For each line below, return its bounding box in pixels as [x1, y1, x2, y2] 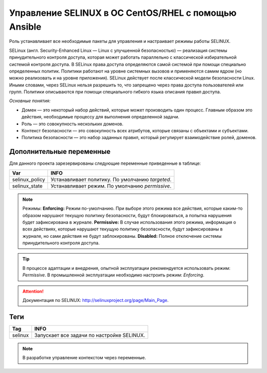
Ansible [9, 21, 42, 32]
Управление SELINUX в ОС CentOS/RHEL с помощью [9, 7, 237, 18]
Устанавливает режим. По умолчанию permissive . [50, 183, 172, 189]
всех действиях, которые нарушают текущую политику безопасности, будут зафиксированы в [22, 226, 223, 232]
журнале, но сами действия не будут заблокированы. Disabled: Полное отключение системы [22, 233, 222, 239]
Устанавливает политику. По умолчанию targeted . [50, 176, 172, 183]
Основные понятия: [9, 98, 51, 104]
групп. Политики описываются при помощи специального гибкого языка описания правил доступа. [9, 89, 221, 95]
